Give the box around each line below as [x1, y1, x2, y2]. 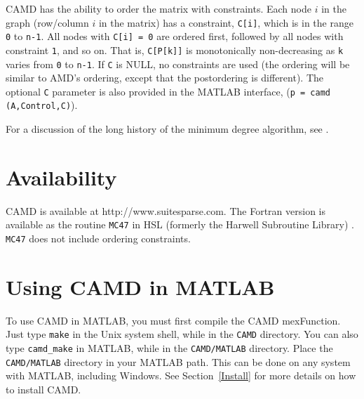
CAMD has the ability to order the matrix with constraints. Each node [6, 1, 311, 15]
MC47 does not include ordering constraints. [6, 231, 191, 246]
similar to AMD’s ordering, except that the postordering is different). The [6, 70, 324, 85]
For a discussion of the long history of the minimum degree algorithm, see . [6, 122, 329, 136]
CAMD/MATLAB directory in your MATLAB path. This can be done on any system [6, 354, 351, 369]
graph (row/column [6, 15, 89, 30]
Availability [6, 162, 117, 191]
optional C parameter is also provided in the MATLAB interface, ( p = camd [6, 84, 330, 98]
